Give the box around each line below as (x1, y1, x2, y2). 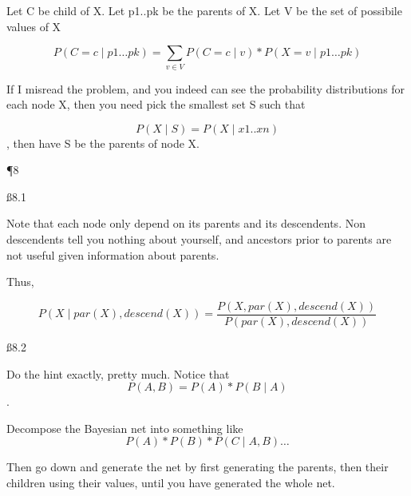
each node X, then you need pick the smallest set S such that (6, 96, 306, 113)
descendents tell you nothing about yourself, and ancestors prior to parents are (6, 231, 392, 248)
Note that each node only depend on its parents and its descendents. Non (6, 215, 366, 232)
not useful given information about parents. (6, 246, 219, 263)
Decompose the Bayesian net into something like (6, 419, 243, 436)
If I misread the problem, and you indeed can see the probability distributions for (6, 80, 405, 97)
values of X (6, 18, 61, 34)
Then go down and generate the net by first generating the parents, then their (6, 458, 389, 475)
